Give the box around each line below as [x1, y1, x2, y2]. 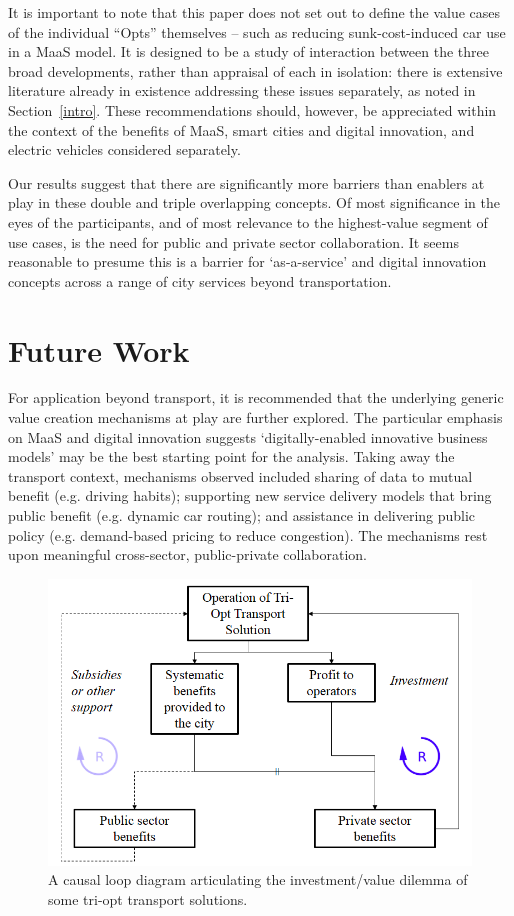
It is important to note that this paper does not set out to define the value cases [8, 2, 501, 22]
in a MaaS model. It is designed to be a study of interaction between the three [8, 41, 489, 62]
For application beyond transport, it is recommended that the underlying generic [8, 387, 504, 408]
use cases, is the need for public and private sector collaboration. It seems [8, 231, 459, 252]
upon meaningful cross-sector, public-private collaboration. [8, 544, 367, 565]
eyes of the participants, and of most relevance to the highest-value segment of [8, 211, 488, 232]
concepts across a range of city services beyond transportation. [8, 270, 392, 291]
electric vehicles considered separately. [8, 139, 241, 160]
